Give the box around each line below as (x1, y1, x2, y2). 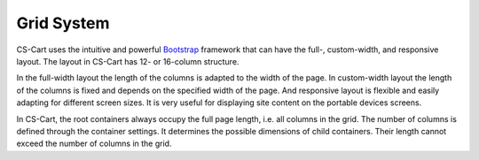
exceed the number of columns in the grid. (16, 138, 172, 149)
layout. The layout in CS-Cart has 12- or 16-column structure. (16, 56, 239, 66)
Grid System (16, 13, 110, 33)
